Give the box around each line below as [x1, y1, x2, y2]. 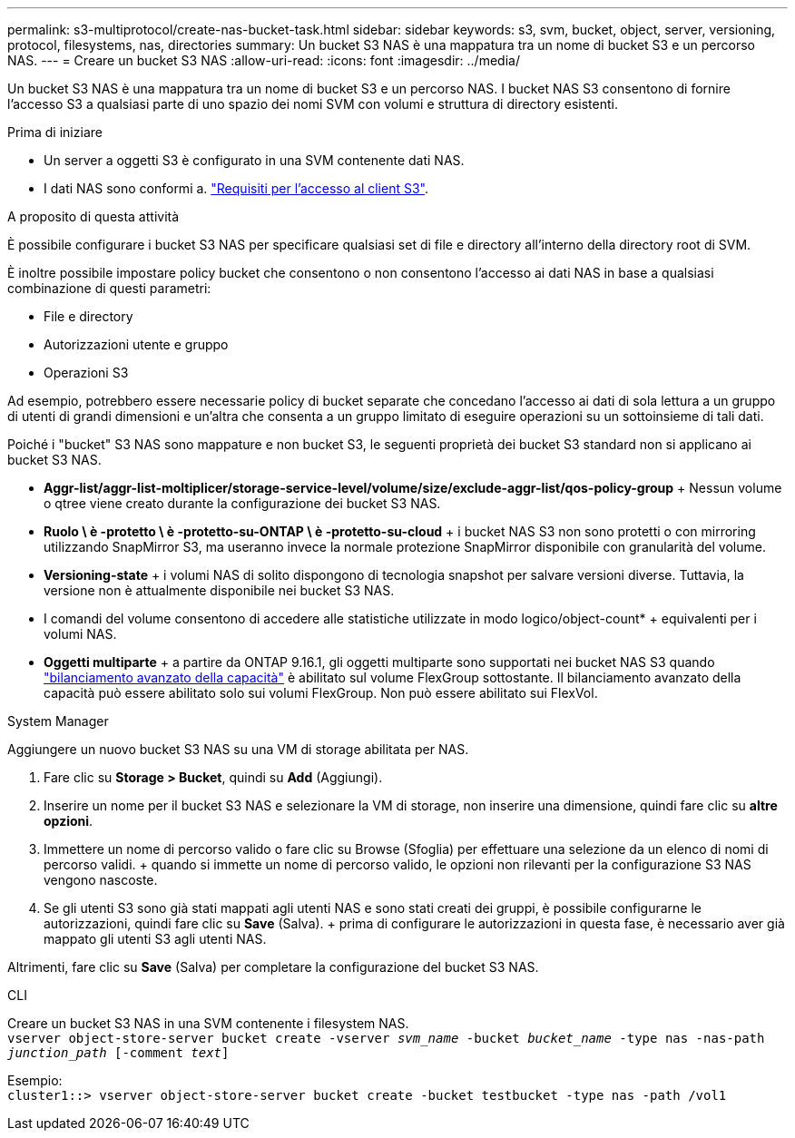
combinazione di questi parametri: [7, 280, 211, 296]
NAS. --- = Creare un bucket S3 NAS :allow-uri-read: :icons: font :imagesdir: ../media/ [7, 53, 520, 68]
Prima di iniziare [7, 124, 103, 140]
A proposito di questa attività [7, 209, 180, 224]
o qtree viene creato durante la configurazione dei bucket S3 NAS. [44, 495, 441, 511]
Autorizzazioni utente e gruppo [44, 337, 229, 352]
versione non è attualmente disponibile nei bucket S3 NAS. [44, 583, 395, 598]
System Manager [7, 713, 109, 729]
